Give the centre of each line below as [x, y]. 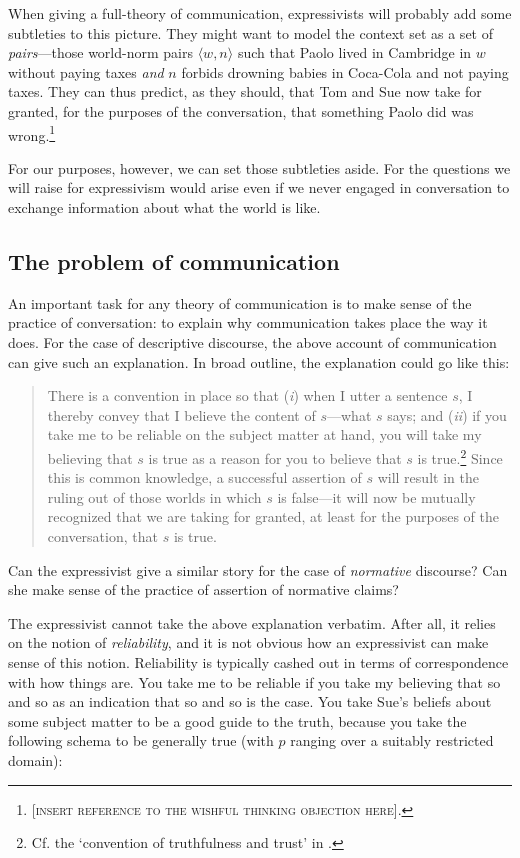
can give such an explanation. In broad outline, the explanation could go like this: [259, 361]
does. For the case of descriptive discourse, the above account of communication [252, 341]
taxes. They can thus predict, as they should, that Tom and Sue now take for [245, 91]
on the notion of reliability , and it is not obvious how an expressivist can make [248, 642]
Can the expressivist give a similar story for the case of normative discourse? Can [258, 569]
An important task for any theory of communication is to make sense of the [240, 302]
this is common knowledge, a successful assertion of [204, 477]
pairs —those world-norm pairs [100, 52]
